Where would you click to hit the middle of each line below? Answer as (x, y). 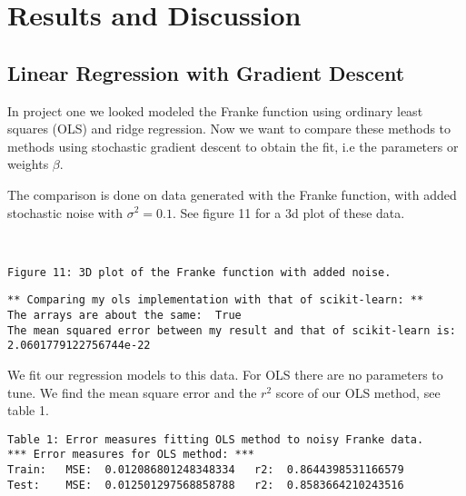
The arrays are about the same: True (124, 316)
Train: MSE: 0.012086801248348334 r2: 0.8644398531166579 (206, 470)
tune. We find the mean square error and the (132, 392)
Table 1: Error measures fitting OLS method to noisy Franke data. (216, 439)
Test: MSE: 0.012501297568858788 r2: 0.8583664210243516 (206, 485)
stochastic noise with (65, 212)
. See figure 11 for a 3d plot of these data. (288, 212)
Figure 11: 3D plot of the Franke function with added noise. (199, 272)
